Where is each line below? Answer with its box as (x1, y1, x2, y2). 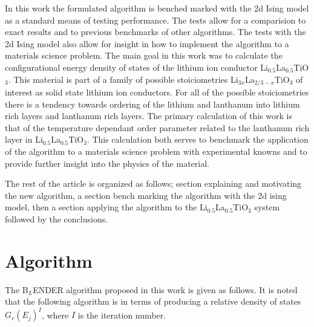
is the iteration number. (77, 308, 166, 321)
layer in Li (5, 133, 43, 146)
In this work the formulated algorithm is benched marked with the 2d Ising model (5, 2, 309, 14)
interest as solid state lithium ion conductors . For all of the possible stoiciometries (5, 86, 309, 99)
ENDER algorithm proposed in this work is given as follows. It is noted (33, 283, 298, 296)
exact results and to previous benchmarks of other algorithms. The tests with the (5, 25, 306, 38)
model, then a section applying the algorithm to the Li (5, 201, 208, 213)
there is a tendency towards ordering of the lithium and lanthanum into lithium (5, 97, 300, 110)
